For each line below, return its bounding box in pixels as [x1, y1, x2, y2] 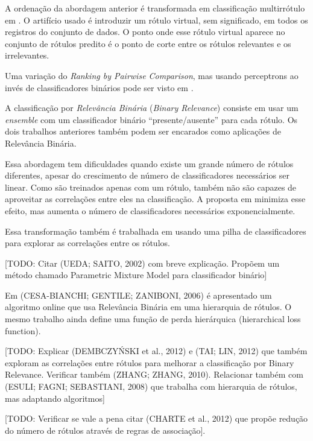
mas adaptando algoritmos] [5, 392, 105, 404]
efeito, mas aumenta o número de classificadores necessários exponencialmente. [5, 204, 296, 217]
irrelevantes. [5, 49, 49, 62]
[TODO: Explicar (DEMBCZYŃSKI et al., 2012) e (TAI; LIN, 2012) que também [5, 344, 308, 357]
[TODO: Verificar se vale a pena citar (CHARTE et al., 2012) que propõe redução [5, 412, 308, 425]
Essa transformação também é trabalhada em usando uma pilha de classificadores [5, 224, 306, 237]
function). [5, 324, 41, 337]
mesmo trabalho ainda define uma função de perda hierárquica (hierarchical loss [5, 313, 301, 325]
